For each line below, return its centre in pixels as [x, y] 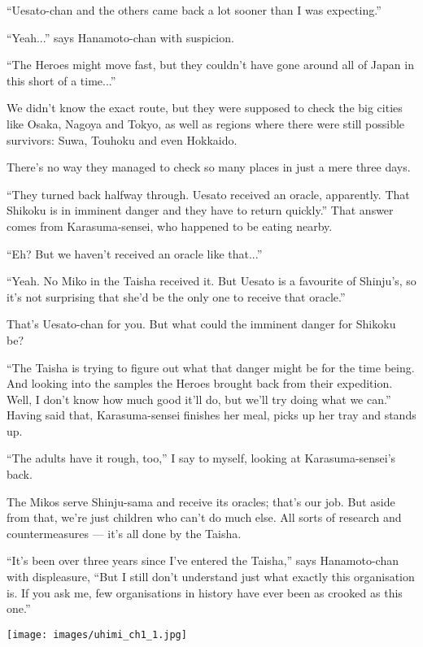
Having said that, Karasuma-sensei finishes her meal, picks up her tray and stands [211, 415]
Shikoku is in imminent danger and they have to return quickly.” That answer [200, 210]
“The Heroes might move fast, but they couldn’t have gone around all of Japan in [210, 65]
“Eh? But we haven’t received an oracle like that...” [135, 253]
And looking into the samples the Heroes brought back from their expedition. [200, 383]
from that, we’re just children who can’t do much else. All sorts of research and [204, 517]
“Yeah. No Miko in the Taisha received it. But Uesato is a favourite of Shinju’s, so [211, 281]
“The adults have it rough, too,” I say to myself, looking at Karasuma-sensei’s [201, 458]
